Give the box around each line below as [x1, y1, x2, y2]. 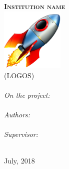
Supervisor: [4, 129, 38, 139]
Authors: [4, 109, 30, 119]
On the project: [4, 89, 50, 100]
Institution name [4, 1, 65, 11]
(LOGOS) [4, 70, 34, 80]
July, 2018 [4, 155, 35, 166]
